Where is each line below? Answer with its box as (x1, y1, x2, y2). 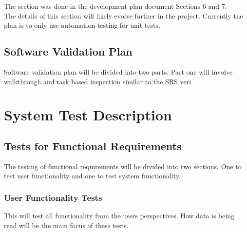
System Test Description (4, 105, 172, 125)
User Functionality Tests (4, 191, 102, 203)
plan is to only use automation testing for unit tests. (4, 20, 160, 30)
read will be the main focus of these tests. (4, 220, 129, 230)
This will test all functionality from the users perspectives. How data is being (4, 211, 235, 221)
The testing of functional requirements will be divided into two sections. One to (4, 161, 242, 171)
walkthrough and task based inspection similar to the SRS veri (4, 76, 191, 86)
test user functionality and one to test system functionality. (4, 171, 181, 181)
